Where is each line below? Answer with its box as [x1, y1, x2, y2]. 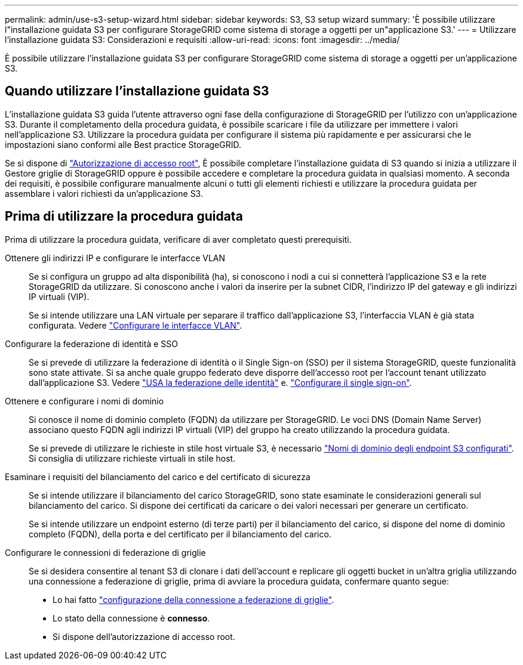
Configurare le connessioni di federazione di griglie [5, 547, 206, 558]
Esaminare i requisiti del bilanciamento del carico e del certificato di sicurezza [5, 471, 310, 482]
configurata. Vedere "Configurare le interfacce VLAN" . [29, 320, 242, 330]
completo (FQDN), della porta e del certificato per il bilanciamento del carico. [29, 528, 331, 539]
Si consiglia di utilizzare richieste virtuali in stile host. [29, 453, 236, 463]
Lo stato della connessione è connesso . [53, 613, 210, 623]
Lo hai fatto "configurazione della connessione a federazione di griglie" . [53, 594, 334, 605]
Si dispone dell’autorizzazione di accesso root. [53, 631, 235, 642]
